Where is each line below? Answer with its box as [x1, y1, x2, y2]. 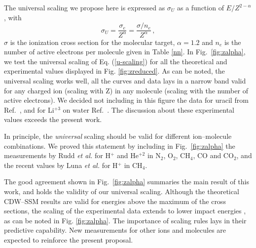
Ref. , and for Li [4, 104, 54, 115]
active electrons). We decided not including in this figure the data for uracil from [4, 95, 249, 105]
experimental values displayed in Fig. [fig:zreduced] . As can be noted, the [4, 66, 225, 76]
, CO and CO [193, 150, 234, 161]
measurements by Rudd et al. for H [4, 150, 110, 161]
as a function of [177, 2, 224, 12]
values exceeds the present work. [4, 114, 102, 124]
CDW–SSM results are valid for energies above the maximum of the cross [4, 196, 226, 206]
